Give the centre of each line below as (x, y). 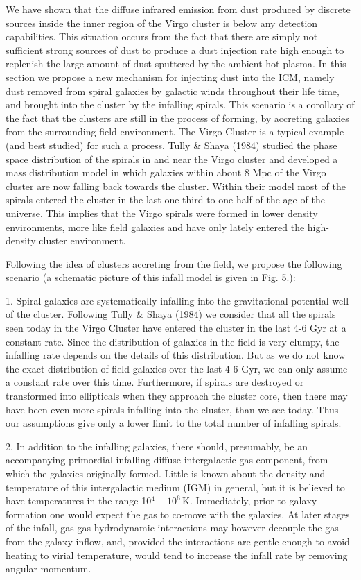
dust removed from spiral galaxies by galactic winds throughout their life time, (173, 91)
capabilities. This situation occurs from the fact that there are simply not (162, 36)
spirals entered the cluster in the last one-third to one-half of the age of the (165, 199)
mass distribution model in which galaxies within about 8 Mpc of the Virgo (166, 172)
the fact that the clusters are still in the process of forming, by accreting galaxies (177, 118)
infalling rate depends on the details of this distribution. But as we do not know (176, 355)
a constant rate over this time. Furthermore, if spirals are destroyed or (155, 382)
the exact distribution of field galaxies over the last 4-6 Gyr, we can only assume (177, 368)
